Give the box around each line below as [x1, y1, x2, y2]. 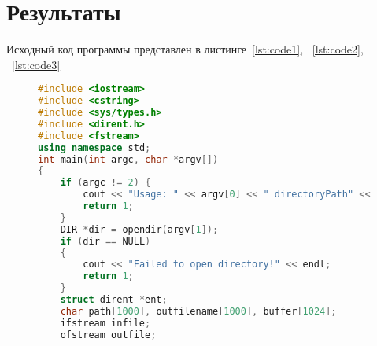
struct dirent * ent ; [60, 294, 168, 306]
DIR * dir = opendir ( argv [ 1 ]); [60, 223, 219, 235]
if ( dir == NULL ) [60, 235, 151, 247]
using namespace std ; [38, 142, 151, 153]
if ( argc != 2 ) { [60, 177, 151, 189]
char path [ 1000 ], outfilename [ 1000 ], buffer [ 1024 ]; [60, 305, 337, 317]
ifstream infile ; [60, 317, 151, 329]
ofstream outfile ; [60, 329, 157, 340]
